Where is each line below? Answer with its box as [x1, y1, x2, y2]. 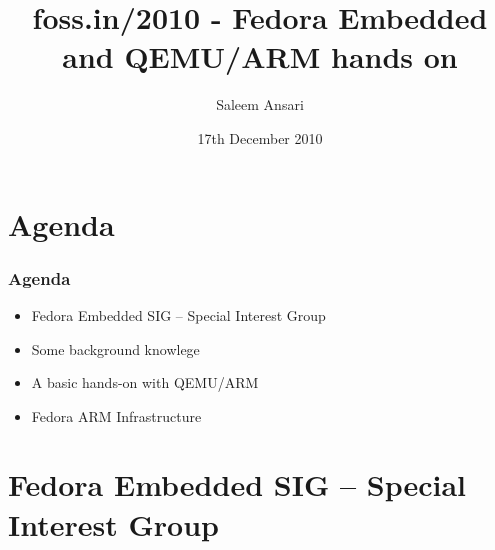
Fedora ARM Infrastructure [31, 405, 202, 426]
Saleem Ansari [216, 94, 304, 115]
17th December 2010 [197, 127, 323, 148]
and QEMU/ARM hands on [62, 36, 458, 77]
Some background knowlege [31, 338, 200, 359]
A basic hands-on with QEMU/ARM [31, 372, 259, 393]
